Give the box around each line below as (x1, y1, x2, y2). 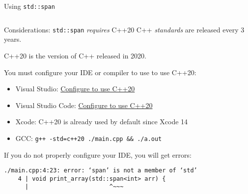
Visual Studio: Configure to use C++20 (15, 83, 135, 94)
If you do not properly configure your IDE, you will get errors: (4, 149, 192, 160)
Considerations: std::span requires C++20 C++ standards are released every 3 (4, 24, 245, 34)
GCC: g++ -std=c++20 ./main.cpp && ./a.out (15, 133, 162, 143)
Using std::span (4, 1, 55, 11)
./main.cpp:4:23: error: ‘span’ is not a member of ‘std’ (4, 167, 197, 174)
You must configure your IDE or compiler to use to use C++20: (4, 67, 196, 77)
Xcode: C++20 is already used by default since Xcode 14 (15, 116, 188, 127)
